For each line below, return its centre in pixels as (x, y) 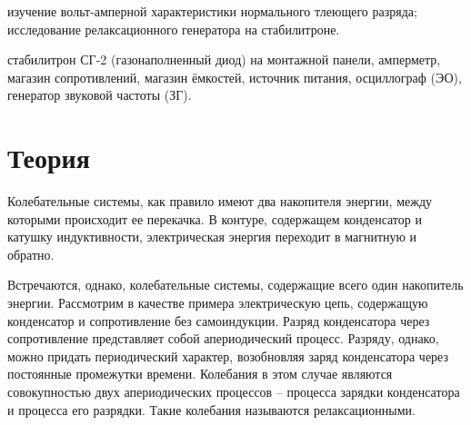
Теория (49, 158)
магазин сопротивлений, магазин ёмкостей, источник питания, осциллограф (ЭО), (235, 77)
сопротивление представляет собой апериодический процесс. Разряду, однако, (223, 338)
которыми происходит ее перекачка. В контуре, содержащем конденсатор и (215, 218)
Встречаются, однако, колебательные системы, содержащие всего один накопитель (235, 285)
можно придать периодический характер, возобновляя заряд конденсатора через (228, 356)
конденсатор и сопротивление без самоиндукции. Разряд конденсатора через (219, 320)
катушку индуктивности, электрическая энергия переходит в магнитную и (212, 237)
